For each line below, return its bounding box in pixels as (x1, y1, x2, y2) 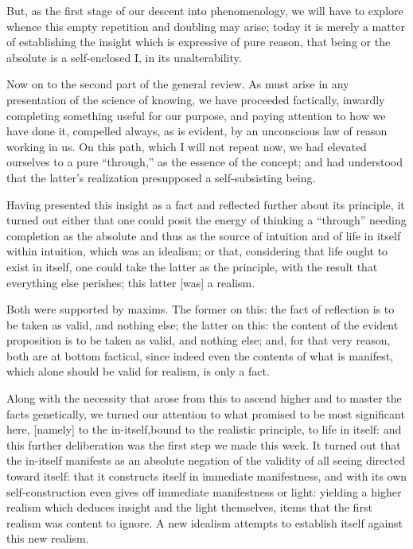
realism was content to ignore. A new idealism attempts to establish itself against (6, 514, 403, 531)
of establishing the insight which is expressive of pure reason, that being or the (6, 33, 391, 50)
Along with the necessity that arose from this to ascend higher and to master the (6, 390, 402, 407)
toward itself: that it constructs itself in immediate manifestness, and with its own (6, 468, 407, 485)
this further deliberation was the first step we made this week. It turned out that (6, 436, 401, 453)
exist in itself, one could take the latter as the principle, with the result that (6, 258, 378, 274)
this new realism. (6, 530, 89, 547)
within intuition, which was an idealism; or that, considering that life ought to (6, 243, 388, 259)
